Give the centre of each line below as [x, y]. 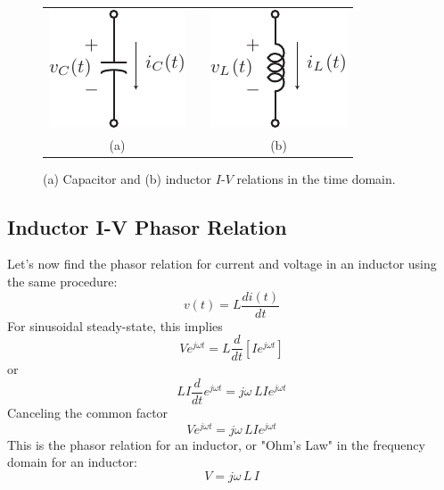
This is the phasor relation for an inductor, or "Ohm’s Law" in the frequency [216, 444]
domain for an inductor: [72, 462]
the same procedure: [62, 282]
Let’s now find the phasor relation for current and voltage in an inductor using [222, 264]
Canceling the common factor [88, 413]
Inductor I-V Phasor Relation [147, 226]
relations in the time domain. [316, 178]
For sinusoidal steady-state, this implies [115, 325]
